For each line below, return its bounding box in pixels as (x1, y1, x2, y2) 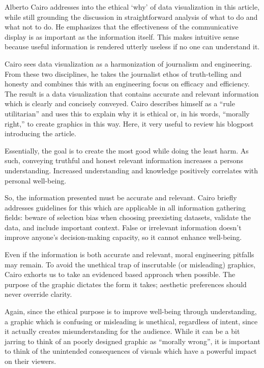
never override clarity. (5, 289, 72, 299)
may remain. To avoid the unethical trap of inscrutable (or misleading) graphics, (5, 259, 256, 269)
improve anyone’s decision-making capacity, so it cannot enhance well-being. (5, 232, 242, 242)
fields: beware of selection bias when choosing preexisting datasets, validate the (5, 212, 251, 223)
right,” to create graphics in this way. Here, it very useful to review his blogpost (5, 118, 254, 129)
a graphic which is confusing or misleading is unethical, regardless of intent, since (5, 316, 258, 326)
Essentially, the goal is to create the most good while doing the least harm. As (5, 145, 249, 156)
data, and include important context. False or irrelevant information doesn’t (5, 222, 242, 232)
